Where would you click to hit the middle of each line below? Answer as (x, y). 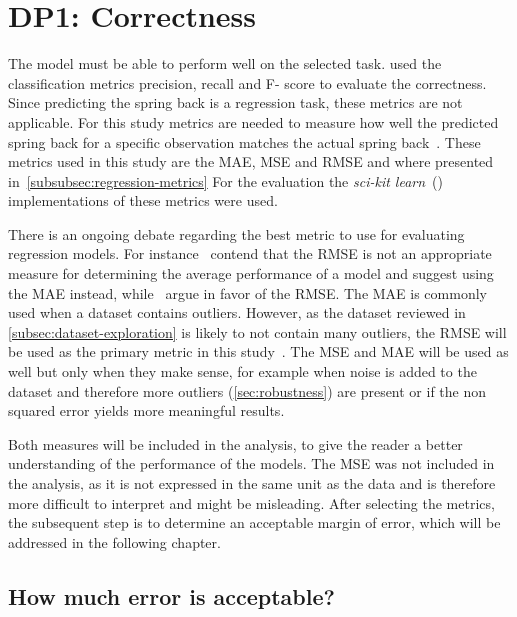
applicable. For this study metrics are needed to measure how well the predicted (253, 121)
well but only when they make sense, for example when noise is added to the (242, 371)
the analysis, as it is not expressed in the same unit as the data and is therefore (252, 483)
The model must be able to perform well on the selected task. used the (225, 63)
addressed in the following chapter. (114, 541)
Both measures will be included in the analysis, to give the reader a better (235, 443)
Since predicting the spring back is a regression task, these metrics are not (235, 102)
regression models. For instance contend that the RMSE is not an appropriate (250, 253)
